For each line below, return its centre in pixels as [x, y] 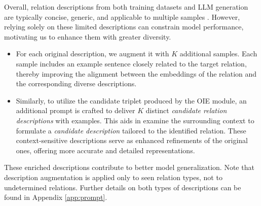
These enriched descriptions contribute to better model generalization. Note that [129, 167]
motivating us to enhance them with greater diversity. [88, 36]
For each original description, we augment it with [92, 54]
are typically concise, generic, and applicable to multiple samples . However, [122, 16]
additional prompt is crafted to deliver [76, 110]
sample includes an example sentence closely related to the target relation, [131, 63]
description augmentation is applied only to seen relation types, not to [113, 177]
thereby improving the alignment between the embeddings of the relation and [136, 73]
